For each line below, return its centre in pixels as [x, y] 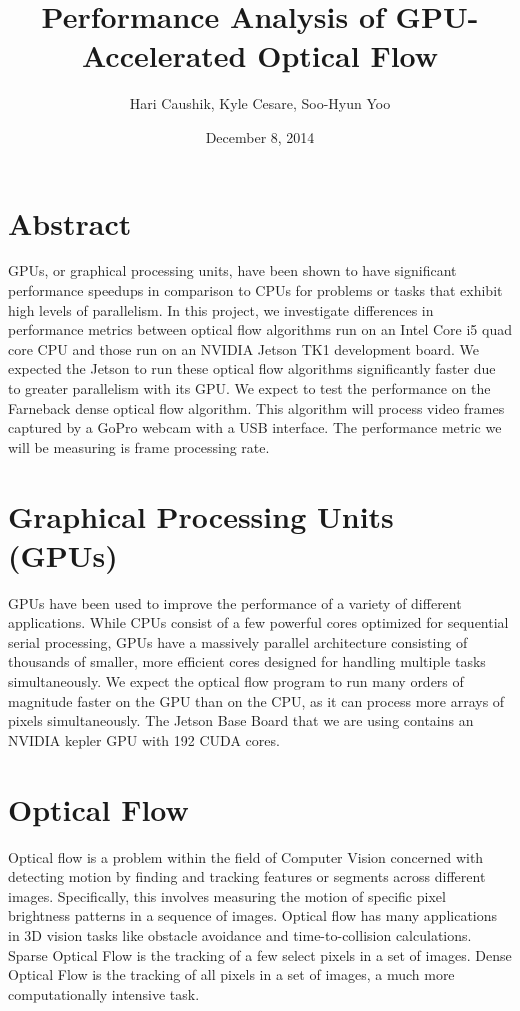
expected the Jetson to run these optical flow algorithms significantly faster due [252, 368]
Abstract [70, 222]
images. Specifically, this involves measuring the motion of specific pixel [227, 895]
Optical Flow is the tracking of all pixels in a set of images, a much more [231, 974]
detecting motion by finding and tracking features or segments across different [247, 876]
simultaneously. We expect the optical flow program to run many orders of [236, 681]
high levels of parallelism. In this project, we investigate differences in [221, 309]
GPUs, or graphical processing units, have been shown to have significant [232, 270]
